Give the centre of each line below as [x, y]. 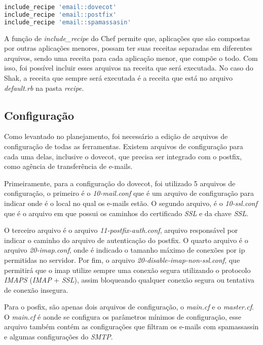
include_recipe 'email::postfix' [60, 14]
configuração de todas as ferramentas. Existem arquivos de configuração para [124, 146]
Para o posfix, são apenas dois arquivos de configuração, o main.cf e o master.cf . [129, 307]
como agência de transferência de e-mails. [68, 166]
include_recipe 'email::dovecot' [60, 7]
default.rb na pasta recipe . [44, 88]
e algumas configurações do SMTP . [59, 337]
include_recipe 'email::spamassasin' [68, 22]
